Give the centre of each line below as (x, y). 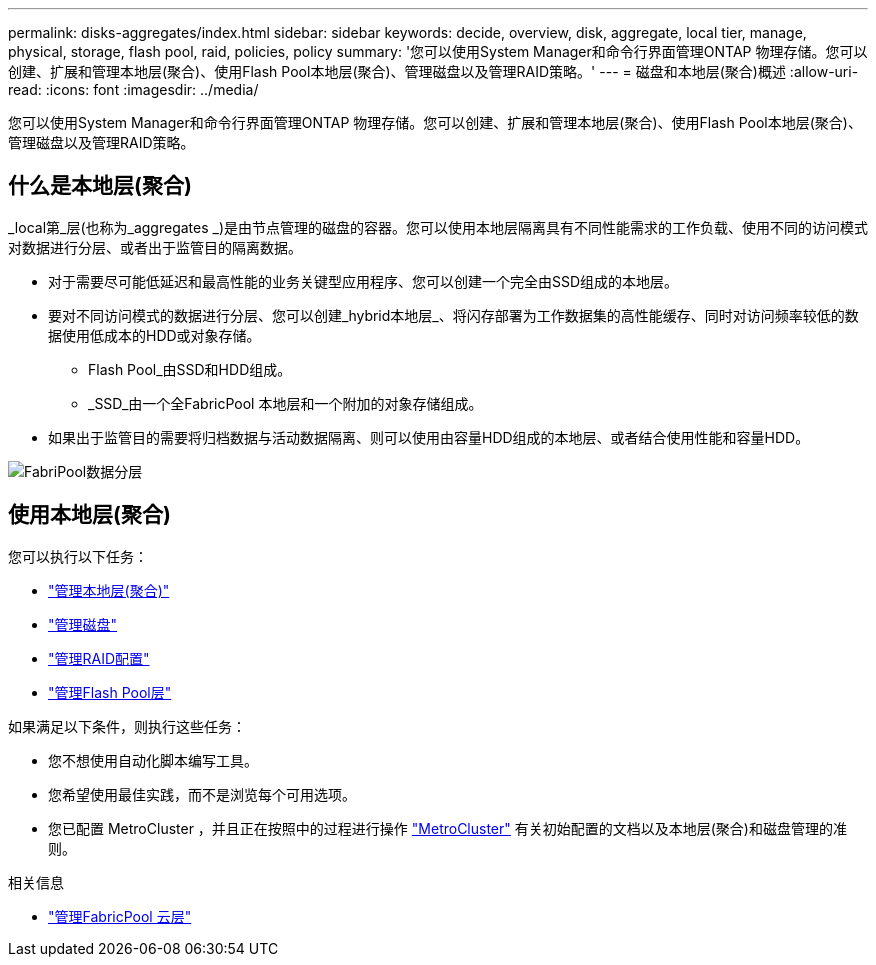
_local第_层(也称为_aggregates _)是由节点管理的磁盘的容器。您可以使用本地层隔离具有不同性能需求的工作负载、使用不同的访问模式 (438, 227)
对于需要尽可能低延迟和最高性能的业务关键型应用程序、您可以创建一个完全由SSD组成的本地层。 (363, 281)
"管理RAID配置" (99, 658)
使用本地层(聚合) (89, 515)
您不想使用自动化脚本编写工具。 (153, 760)
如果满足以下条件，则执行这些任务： (127, 726)
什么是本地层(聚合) (100, 186)
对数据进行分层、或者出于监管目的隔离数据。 (155, 247)
